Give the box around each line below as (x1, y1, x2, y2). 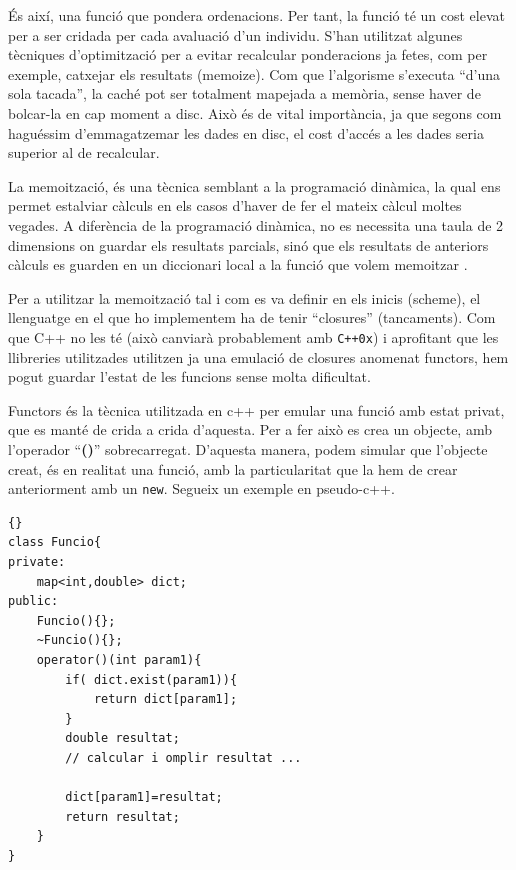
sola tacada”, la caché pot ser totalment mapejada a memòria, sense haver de (8, 83, 481, 104)
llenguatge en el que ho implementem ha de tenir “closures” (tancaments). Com (8, 307, 496, 328)
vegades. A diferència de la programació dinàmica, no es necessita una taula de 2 (8, 214, 504, 235)
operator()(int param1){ (36, 652, 202, 667)
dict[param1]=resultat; (65, 790, 223, 805)
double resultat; (65, 731, 180, 746)
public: (8, 594, 59, 609)
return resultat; (65, 809, 180, 824)
